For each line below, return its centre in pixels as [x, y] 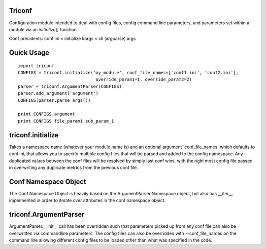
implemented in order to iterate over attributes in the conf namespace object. [87, 201]
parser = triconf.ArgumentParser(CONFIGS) [70, 86]
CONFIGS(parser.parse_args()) [54, 100]
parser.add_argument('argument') [58, 93]
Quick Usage [29, 53]
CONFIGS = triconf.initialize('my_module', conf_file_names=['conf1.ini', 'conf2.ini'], [128, 73]
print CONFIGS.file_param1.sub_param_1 [66, 121]
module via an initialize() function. [44, 29]
